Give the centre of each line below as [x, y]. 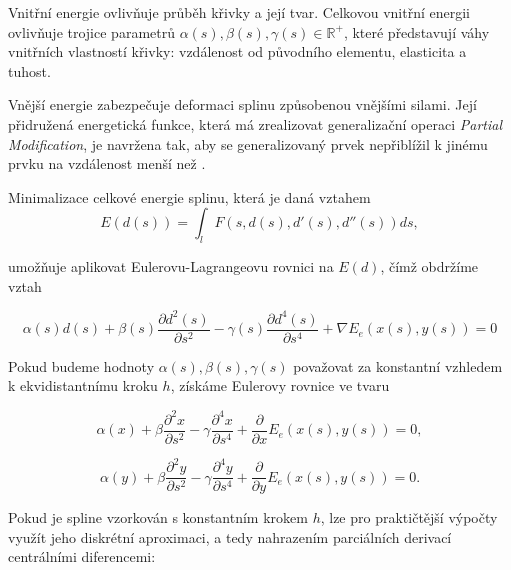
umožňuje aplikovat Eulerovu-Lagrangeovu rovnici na [171, 266]
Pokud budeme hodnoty [81, 365]
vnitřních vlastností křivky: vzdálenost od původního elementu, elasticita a [237, 51]
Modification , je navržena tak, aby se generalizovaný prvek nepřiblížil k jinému [248, 143]
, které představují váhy [416, 31]
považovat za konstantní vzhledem [398, 365]
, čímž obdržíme [429, 266]
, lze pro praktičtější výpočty [409, 517]
